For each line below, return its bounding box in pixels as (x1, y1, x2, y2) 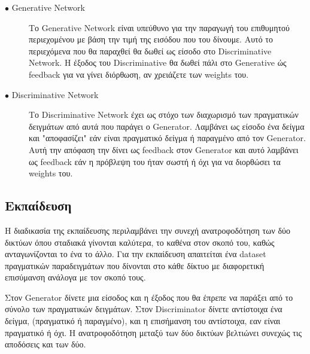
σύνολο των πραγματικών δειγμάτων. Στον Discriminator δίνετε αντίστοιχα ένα (5, 303, 282, 315)
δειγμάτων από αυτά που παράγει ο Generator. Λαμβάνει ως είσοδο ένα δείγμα (29, 120, 305, 132)
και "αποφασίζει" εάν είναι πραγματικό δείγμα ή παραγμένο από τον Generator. (29, 132, 306, 144)
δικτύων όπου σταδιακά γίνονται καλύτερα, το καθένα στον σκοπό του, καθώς (5, 236, 275, 248)
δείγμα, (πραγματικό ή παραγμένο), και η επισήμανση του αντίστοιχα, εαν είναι (5, 315, 281, 327)
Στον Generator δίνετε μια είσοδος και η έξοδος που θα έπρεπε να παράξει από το (5, 291, 293, 303)
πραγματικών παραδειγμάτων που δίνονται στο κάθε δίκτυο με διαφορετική (5, 259, 265, 271)
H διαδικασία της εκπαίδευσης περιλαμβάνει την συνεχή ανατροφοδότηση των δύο (5, 224, 290, 236)
